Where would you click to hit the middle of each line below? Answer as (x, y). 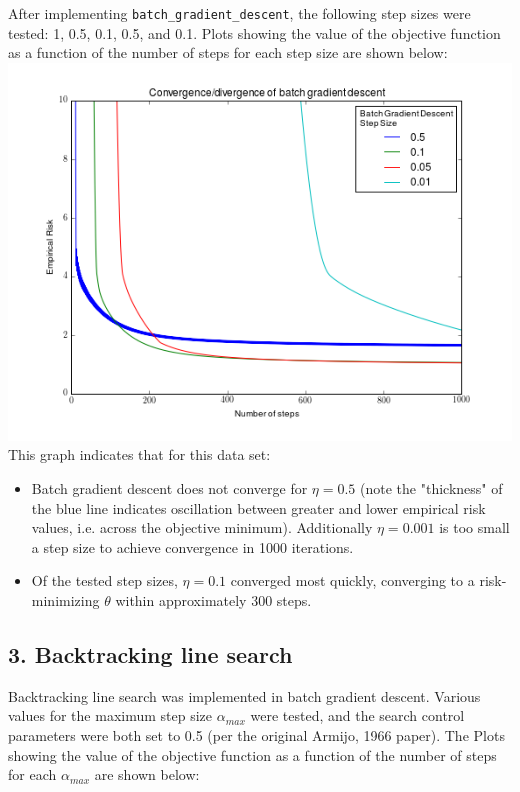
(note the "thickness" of (431, 488)
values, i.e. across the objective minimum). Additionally (202, 527)
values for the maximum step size (110, 715)
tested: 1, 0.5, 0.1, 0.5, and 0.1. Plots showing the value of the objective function (254, 32)
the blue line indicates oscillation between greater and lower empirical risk (258, 507)
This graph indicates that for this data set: (139, 454)
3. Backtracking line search (150, 653)
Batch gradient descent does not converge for (169, 488)
